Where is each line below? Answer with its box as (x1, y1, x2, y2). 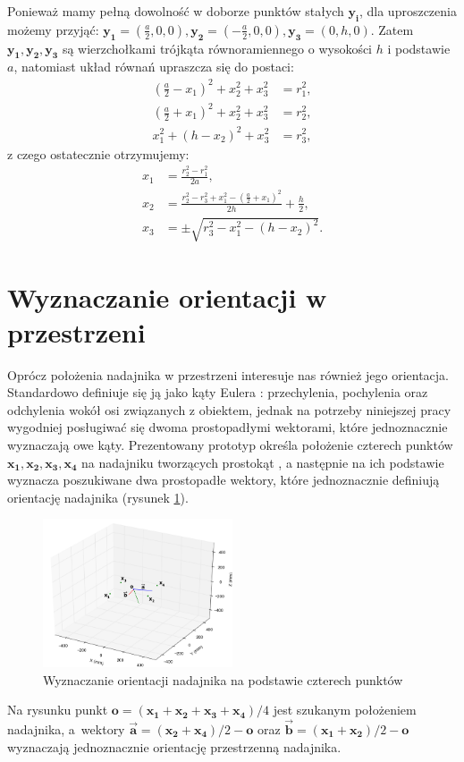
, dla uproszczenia (359, 2, 457, 20)
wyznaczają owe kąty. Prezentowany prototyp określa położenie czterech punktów (7, 436, 453, 454)
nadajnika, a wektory (7, 719, 125, 738)
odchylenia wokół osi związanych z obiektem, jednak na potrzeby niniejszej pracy (7, 400, 451, 419)
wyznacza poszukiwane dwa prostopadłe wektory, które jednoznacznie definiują (7, 470, 440, 489)
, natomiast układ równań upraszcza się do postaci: (13, 57, 294, 76)
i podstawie (387, 38, 451, 57)
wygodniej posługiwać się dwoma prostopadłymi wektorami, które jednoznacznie (7, 418, 448, 436)
